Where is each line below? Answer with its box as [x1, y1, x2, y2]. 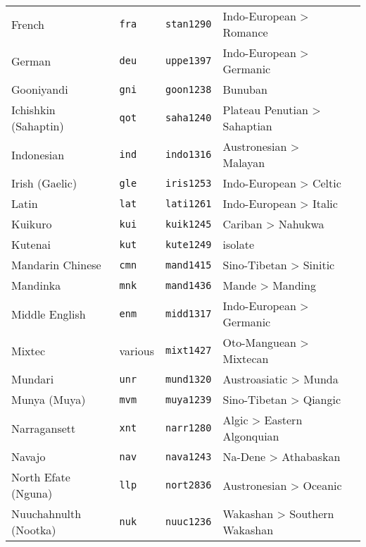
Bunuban [222, 81, 267, 97]
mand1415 [165, 259, 212, 271]
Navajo [11, 448, 46, 465]
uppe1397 [165, 55, 212, 66]
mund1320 [165, 373, 212, 385]
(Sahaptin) [11, 118, 64, 134]
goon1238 [165, 83, 212, 95]
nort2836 [165, 479, 212, 491]
